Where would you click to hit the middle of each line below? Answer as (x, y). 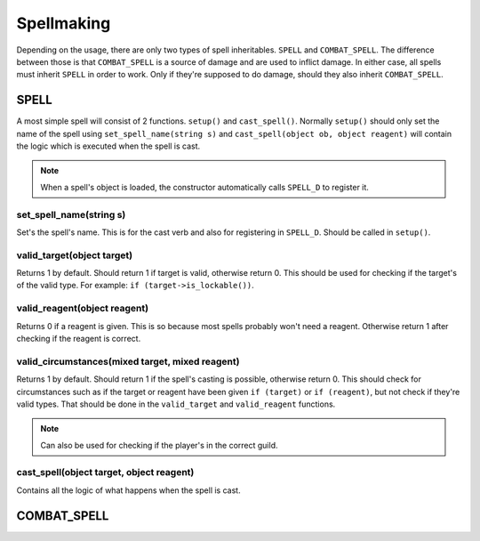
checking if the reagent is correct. (79, 339)
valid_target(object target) (75, 255)
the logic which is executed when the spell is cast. (108, 146)
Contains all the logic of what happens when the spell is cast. (128, 490)
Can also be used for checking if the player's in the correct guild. (160, 445)
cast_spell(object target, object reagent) (105, 472)
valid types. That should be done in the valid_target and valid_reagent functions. (176, 404)
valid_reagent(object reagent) (83, 309)
